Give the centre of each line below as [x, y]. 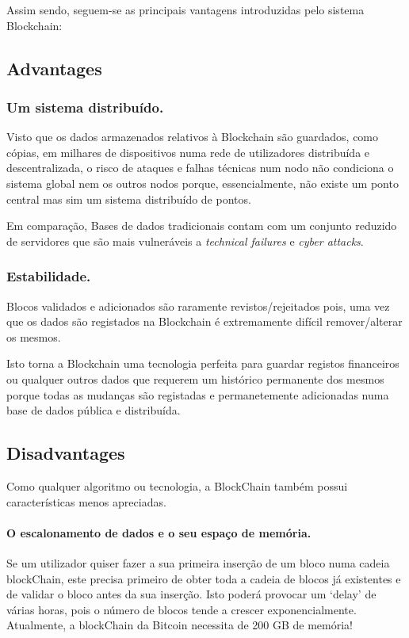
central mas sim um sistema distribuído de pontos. [129, 199]
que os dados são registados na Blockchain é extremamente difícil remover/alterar [204, 321]
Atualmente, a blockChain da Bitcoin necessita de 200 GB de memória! [180, 625]
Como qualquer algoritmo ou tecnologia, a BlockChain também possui [177, 485]
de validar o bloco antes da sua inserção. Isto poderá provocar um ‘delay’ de [191, 594]
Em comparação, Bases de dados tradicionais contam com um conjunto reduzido [202, 225]
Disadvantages [66, 453]
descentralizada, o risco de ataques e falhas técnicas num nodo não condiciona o [200, 168]
